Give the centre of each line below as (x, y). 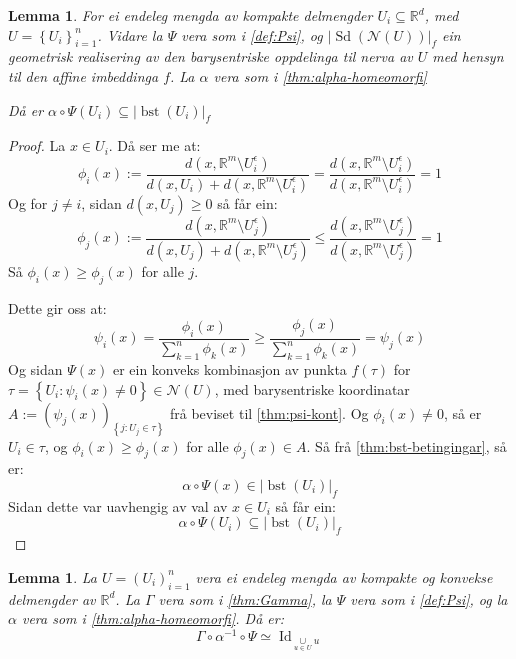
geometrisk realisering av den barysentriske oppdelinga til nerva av (210, 56)
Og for (28, 202)
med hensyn (468, 56)
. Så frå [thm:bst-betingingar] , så (406, 445)
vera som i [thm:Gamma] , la (245, 598)
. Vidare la (130, 34)
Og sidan (35, 369)
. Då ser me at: (154, 145)
